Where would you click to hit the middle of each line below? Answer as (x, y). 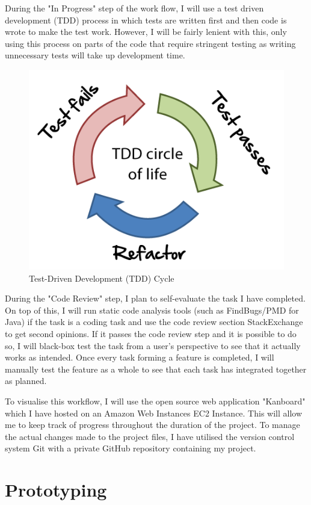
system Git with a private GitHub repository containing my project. (131, 448)
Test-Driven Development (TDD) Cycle (102, 278)
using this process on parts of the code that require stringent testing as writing (150, 43)
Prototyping (56, 490)
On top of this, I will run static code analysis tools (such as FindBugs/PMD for (152, 310)
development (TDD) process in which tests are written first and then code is (146, 20)
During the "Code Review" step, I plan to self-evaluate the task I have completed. (155, 298)
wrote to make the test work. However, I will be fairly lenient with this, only (146, 32)
